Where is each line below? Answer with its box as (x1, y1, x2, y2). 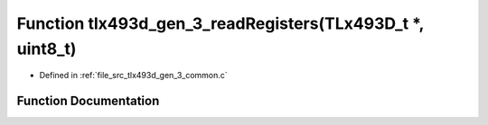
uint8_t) (16, 39, 77, 58)
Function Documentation (16, 94, 160, 109)
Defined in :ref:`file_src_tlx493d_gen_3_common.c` (39, 70, 228, 81)
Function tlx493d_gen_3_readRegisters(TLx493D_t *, (16, 13, 425, 33)
